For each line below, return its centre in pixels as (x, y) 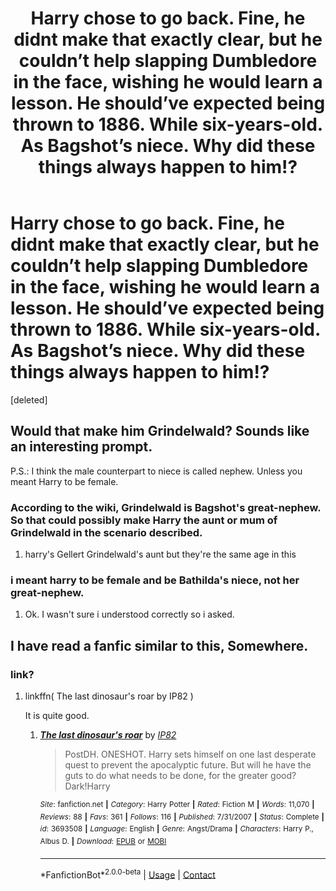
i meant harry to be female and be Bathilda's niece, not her (155, 580)
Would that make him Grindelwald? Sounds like (160, 431)
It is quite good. (57, 716)
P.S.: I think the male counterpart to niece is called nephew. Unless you (156, 471)
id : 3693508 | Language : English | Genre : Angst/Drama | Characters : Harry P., (176, 829)
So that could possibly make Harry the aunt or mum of (144, 520)
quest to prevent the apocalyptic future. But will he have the (188, 765)
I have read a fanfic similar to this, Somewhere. (159, 645)
